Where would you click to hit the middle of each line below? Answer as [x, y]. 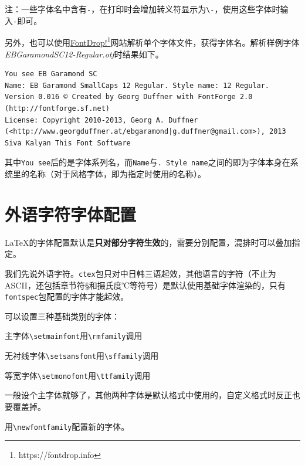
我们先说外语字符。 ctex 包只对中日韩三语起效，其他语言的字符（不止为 [140, 273]
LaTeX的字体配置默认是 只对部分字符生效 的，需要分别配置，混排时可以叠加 [148, 242]
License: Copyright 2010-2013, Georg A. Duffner [101, 120]
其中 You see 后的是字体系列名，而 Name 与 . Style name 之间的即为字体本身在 [148, 162]
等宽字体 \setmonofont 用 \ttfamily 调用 [78, 375]
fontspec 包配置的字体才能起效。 [67, 296]
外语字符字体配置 [71, 214]
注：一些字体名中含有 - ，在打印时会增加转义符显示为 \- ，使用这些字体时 [143, 9]
